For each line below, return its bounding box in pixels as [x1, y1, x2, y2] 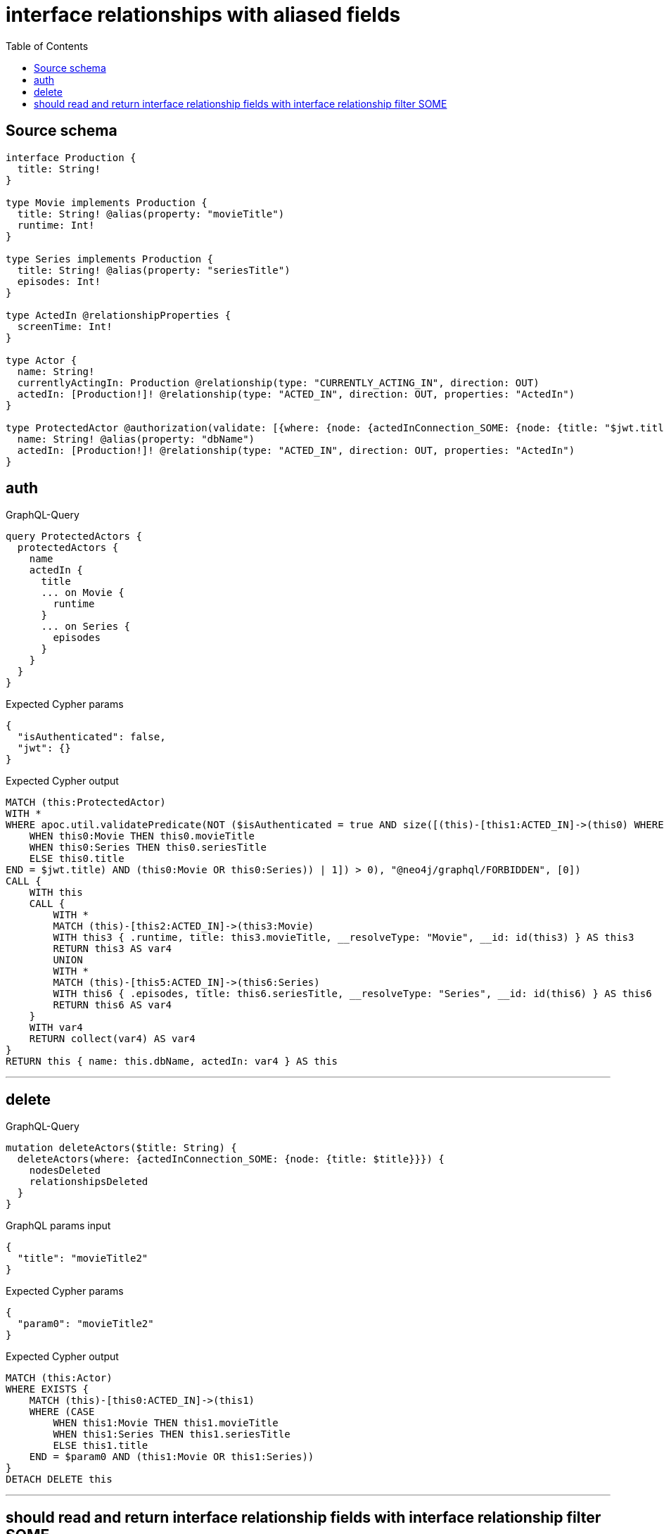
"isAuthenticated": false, [17, 731, 166, 743]
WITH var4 [29, 1022, 83, 1034]
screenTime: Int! [17, 320, 113, 332]
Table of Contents [6, 39, 89, 52]
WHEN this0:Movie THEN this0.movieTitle [29, 830, 255, 842]
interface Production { [6, 151, 136, 163]
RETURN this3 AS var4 [53, 943, 172, 955]
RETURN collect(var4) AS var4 [29, 1033, 196, 1045]
